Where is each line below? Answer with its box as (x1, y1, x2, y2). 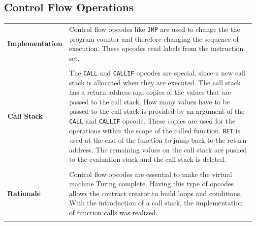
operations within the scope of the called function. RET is (69, 125, 241, 135)
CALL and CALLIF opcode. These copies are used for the (69, 115, 235, 126)
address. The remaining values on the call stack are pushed (69, 144, 247, 154)
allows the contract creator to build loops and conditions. (69, 188, 242, 198)
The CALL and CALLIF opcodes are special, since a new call (69, 67, 246, 77)
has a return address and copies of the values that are (69, 87, 231, 97)
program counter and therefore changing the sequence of (69, 33, 239, 44)
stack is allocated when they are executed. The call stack (69, 77, 241, 87)
